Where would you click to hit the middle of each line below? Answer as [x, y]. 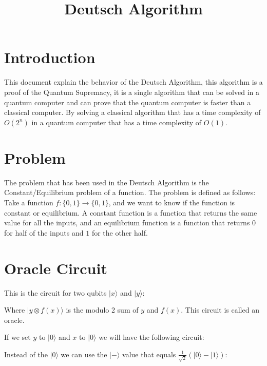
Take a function [29, 202]
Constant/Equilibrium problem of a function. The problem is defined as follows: [130, 192]
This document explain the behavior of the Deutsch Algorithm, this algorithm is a [133, 82]
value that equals [149, 354]
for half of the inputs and [44, 232]
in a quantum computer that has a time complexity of [117, 122]
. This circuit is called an [220, 310]
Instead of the [26, 354]
